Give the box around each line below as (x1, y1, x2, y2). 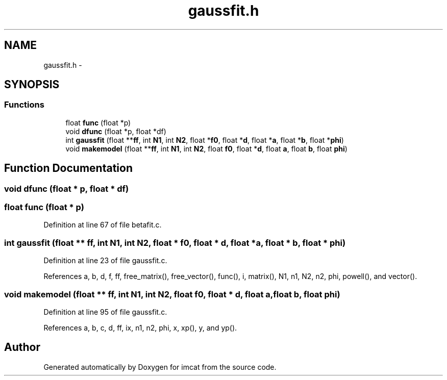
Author (4, 341, 40, 354)
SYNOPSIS (4, 78, 60, 91)
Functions (4, 99, 44, 110)
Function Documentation (4, 162, 133, 175)
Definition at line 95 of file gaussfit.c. (43, 307, 167, 316)
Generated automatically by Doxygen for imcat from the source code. (43, 362, 277, 371)
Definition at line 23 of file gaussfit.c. (43, 256, 167, 265)
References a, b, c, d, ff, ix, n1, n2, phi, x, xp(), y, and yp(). (43, 323, 237, 332)
